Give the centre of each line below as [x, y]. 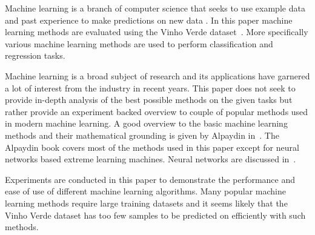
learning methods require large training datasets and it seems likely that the [146, 203]
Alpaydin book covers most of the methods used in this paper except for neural [152, 147]
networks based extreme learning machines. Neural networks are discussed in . [151, 159]
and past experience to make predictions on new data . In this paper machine [149, 20]
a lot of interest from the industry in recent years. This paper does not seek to [150, 88]
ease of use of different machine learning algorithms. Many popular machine [145, 191]
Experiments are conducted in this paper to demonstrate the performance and [150, 179]
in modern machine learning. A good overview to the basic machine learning [146, 123]
